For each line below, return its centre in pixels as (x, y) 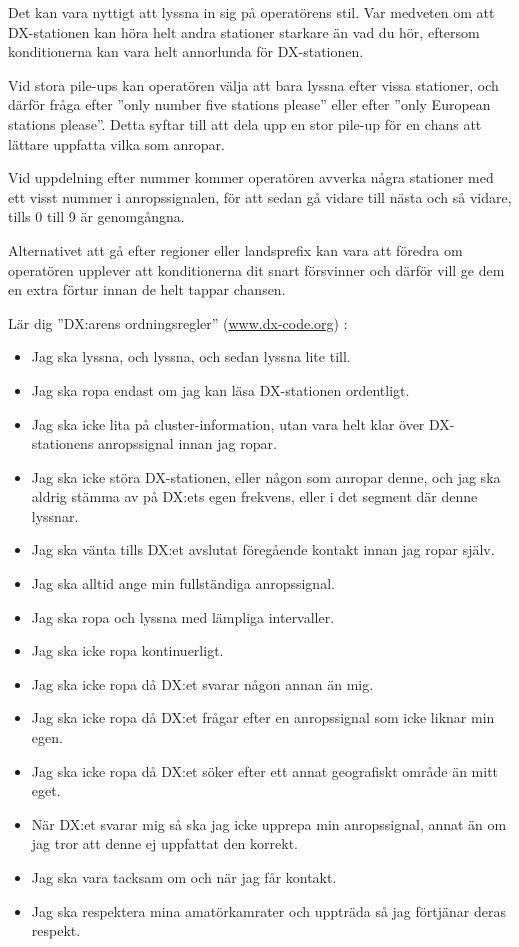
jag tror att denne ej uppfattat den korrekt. (164, 843)
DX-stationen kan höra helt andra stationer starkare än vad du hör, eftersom (244, 31)
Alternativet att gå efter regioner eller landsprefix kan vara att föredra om (235, 249)
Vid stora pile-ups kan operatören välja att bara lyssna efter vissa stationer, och (253, 84)
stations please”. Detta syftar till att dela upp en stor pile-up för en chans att (245, 123)
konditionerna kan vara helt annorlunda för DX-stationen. (186, 51)
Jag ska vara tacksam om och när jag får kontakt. (184, 877)
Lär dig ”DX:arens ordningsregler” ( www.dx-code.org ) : (178, 322)
